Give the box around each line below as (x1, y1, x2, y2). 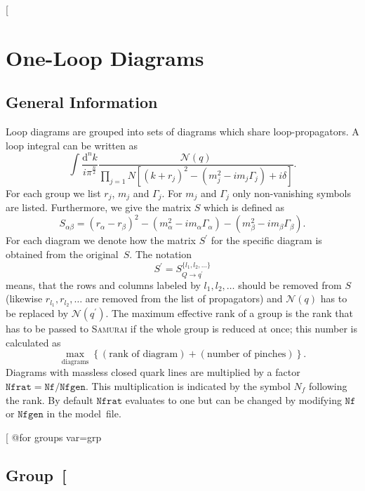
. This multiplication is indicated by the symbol (85, 379, 291, 394)
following (309, 379, 347, 394)
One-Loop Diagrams (6, 43, 204, 72)
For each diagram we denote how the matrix (6, 233, 196, 248)
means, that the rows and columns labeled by (6, 277, 201, 292)
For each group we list (6, 185, 101, 200)
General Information (6, 91, 158, 113)
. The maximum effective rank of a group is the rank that (105, 306, 353, 321)
